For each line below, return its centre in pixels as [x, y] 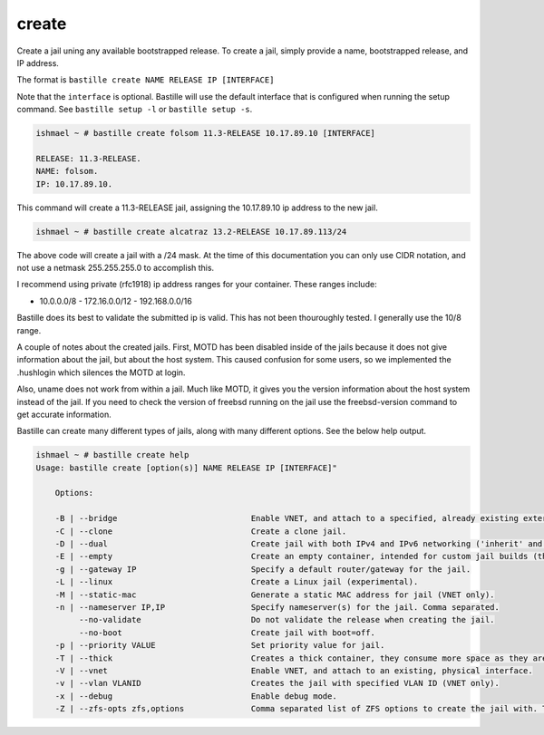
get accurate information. [64, 414]
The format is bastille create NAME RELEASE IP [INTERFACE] [146, 80]
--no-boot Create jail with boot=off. [227, 633]
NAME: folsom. [67, 171]
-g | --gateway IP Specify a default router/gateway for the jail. [263, 569]
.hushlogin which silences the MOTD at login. [101, 372]
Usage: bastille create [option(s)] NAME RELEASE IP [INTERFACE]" [186, 468]
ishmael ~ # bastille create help [112, 455]
